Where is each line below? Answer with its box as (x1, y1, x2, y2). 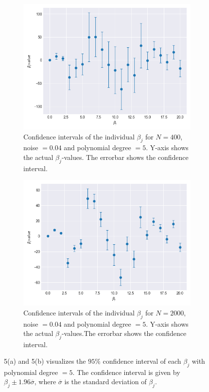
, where (34, 376, 56, 387)
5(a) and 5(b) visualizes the (4, 355, 86, 366)
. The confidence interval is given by (72, 367, 180, 377)
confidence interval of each (103, 355, 181, 366)
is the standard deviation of (64, 376, 147, 387)
